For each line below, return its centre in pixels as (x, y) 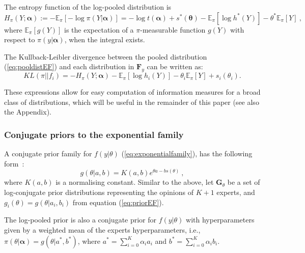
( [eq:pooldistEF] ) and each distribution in (69, 66)
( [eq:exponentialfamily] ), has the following (187, 153)
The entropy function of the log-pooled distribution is (88, 7)
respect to (20, 39)
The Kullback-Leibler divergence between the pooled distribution (106, 56)
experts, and (236, 192)
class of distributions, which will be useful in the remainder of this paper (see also (132, 102)
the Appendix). (28, 112)
